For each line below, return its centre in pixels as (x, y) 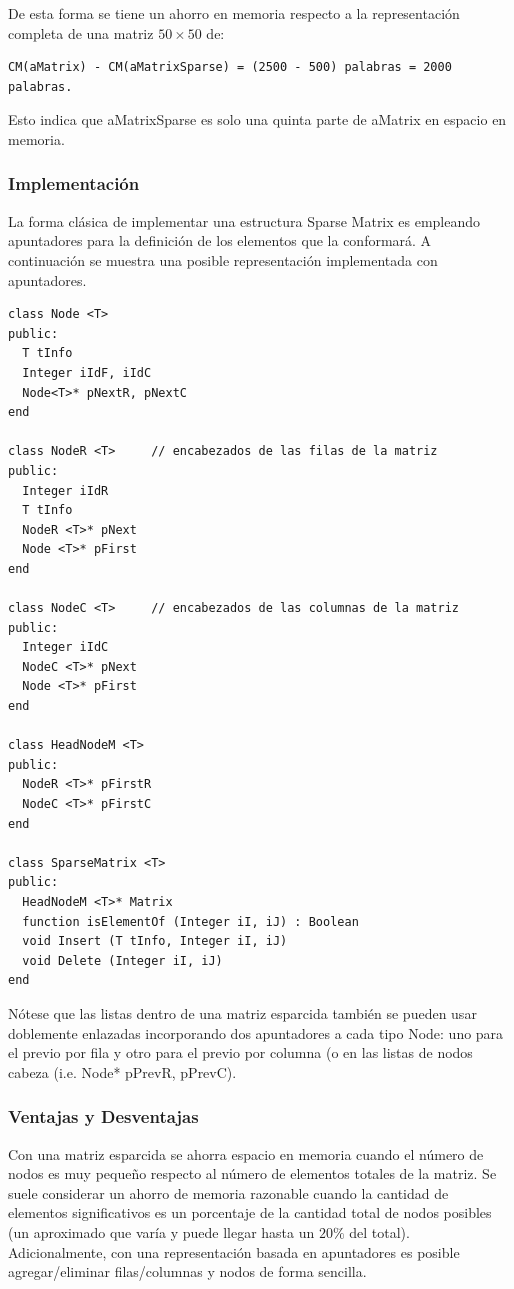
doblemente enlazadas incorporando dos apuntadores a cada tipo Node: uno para (256, 1032)
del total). (379, 1231)
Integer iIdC (65, 647)
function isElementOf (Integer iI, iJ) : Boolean (190, 921)
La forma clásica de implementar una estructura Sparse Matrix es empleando (244, 220)
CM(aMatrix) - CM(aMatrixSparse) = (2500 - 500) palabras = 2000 (230, 67)
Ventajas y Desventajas (103, 1116)
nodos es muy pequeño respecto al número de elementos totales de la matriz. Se (252, 1173)
